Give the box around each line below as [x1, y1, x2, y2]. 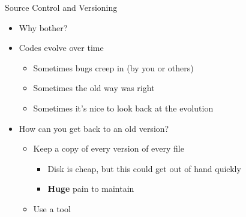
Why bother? [19, 21, 68, 34]
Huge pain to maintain [47, 182, 134, 195]
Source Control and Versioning [5, 1, 118, 13]
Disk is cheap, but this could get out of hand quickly [47, 162, 241, 174]
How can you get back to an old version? [19, 122, 169, 134]
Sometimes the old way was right [33, 82, 155, 94]
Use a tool [33, 202, 71, 215]
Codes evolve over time [19, 41, 104, 54]
